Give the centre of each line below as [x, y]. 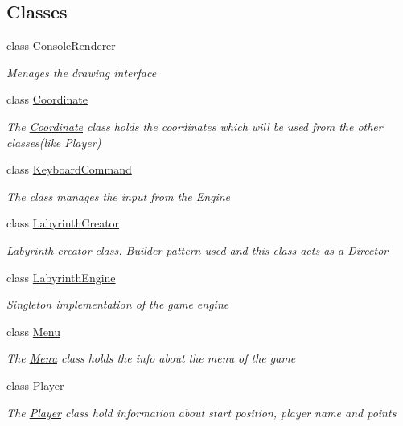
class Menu [34, 331]
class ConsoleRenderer [61, 45]
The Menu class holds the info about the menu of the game [151, 358]
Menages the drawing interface [82, 72]
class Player [35, 385]
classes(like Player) [54, 142]
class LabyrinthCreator [63, 223]
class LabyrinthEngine [61, 277]
